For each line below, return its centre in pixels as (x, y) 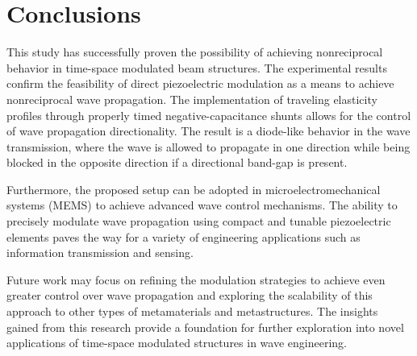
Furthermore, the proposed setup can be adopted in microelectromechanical (194, 189)
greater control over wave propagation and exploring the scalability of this (190, 295)
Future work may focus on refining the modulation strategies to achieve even (196, 279)
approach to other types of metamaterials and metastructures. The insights (192, 311)
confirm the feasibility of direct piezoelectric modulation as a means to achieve (200, 83)
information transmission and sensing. (100, 253)
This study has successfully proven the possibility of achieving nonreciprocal (195, 52)
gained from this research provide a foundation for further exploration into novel (205, 327)
